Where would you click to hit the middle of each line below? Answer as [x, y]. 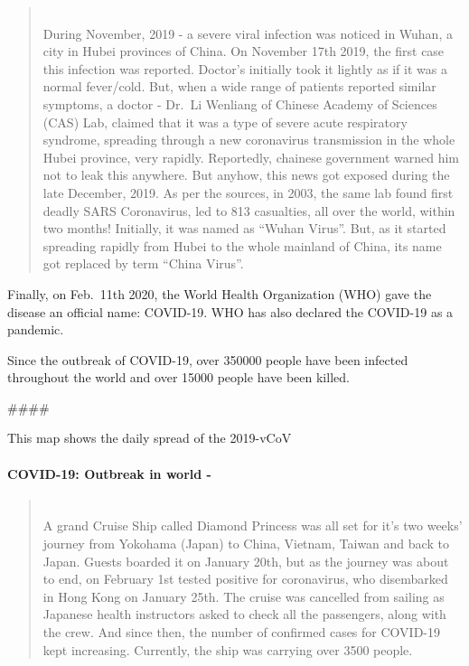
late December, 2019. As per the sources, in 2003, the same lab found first [248, 192]
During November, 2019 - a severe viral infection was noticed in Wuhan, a [248, 33]
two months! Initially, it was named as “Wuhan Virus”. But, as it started [244, 228]
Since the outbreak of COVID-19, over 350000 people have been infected [208, 359]
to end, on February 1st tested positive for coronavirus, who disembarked [245, 579]
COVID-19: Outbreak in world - [109, 473]
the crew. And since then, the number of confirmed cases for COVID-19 [242, 632]
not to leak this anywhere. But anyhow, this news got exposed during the [246, 175]
